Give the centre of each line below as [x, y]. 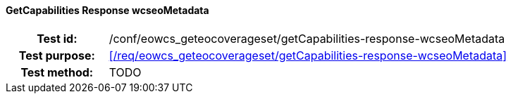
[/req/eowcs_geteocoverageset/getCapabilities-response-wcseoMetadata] [308, 55]
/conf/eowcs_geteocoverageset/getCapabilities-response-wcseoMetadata [307, 38]
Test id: [57, 38]
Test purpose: [57, 55]
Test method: [57, 72]
